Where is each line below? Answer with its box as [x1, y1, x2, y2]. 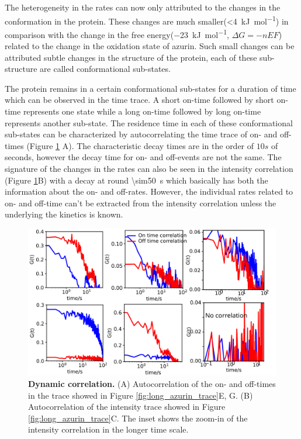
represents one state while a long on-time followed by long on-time [23, 105, 261, 117]
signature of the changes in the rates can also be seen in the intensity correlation [5, 163, 293, 175]
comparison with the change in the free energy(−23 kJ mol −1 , [5, 26, 229, 40]
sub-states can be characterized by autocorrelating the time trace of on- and [5, 128, 278, 140]
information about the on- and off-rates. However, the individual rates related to [5, 185, 293, 198]
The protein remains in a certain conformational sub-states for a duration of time [5, 82, 296, 94]
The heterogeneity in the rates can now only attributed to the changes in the [5, 1, 281, 13]
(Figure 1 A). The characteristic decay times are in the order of [26, 139, 254, 151]
